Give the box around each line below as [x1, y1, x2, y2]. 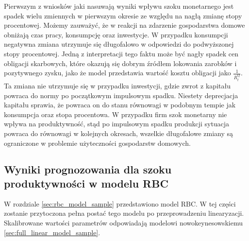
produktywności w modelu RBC [4, 175, 168, 190]
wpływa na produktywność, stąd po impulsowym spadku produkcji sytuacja [4, 119, 230, 129]
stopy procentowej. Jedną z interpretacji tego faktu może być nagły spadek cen [4, 48, 239, 58]
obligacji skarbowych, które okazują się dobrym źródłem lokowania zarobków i [4, 58, 237, 68]
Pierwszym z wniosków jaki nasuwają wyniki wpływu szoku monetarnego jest [4, 1, 234, 11]
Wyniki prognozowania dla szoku [4, 161, 172, 176]
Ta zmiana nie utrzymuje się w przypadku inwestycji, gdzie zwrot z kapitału [4, 81, 231, 91]
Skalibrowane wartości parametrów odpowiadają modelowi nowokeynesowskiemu [4, 217, 243, 227]
